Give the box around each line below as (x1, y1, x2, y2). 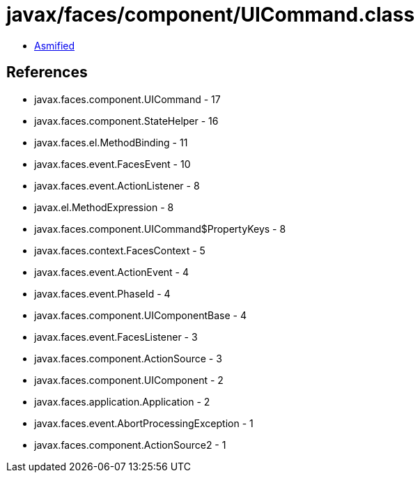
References (6, 63, 88, 82)
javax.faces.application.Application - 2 (34, 395, 210, 408)
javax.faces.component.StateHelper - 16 (34, 114, 219, 127)
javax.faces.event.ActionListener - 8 (34, 179, 200, 192)
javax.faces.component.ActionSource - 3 (34, 352, 222, 364)
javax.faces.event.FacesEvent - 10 (34, 157, 191, 170)
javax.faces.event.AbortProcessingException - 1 (34, 417, 254, 429)
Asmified (34, 39, 75, 52)
